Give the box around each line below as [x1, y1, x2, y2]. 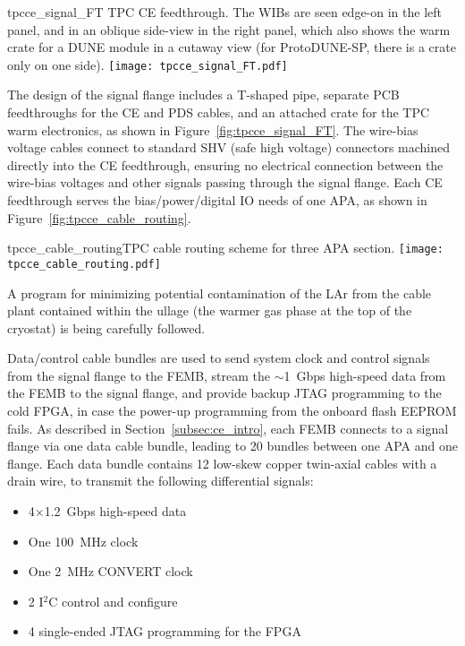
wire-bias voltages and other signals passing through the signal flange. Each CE [7, 173, 443, 192]
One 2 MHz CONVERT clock [28, 562, 193, 581]
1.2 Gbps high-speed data [44, 502, 187, 521]
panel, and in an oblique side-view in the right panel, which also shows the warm [7, 20, 451, 39]
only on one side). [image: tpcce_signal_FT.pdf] [7, 55, 288, 73]
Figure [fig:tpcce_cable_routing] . [7, 208, 191, 227]
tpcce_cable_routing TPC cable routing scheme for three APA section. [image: [7, 238, 444, 257]
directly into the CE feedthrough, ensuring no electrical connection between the [7, 155, 444, 174]
